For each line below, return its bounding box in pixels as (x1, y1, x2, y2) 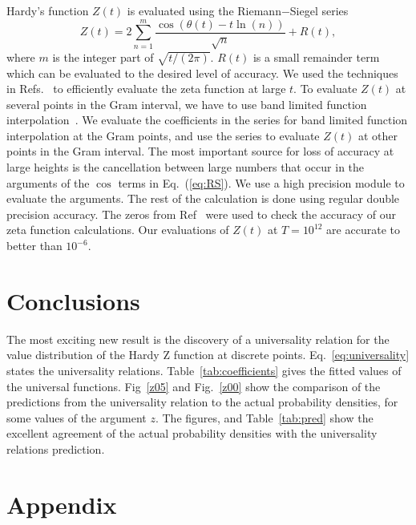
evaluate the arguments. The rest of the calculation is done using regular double (6, 190, 400, 207)
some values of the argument (6, 409, 147, 426)
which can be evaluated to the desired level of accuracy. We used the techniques (6, 64, 398, 81)
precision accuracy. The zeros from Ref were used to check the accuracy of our (6, 205, 396, 222)
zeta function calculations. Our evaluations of (6, 221, 229, 238)
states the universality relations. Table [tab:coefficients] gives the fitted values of (6, 361, 402, 378)
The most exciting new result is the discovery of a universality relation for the (6, 330, 390, 347)
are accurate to (326, 221, 400, 238)
